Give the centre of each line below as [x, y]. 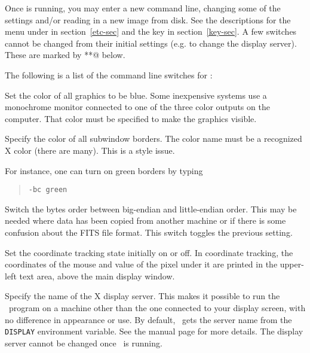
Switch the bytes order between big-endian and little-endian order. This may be [151, 209]
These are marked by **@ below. [65, 55]
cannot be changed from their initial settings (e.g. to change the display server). [151, 43]
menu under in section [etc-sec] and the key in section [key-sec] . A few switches [151, 31]
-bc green [48, 190]
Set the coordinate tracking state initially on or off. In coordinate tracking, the [149, 252]
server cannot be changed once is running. [84, 343]
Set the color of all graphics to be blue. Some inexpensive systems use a [136, 95]
